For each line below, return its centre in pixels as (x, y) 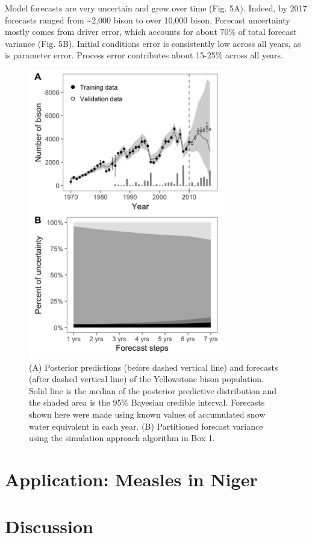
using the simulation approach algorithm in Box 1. (122, 438)
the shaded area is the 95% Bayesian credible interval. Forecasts (147, 402)
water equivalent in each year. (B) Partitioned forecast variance (146, 426)
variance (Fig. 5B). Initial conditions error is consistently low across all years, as (153, 43)
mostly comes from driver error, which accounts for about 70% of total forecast (151, 32)
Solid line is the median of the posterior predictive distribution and (153, 390)
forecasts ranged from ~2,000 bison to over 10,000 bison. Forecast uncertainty (148, 20)
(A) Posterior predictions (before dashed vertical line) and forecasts (154, 367)
